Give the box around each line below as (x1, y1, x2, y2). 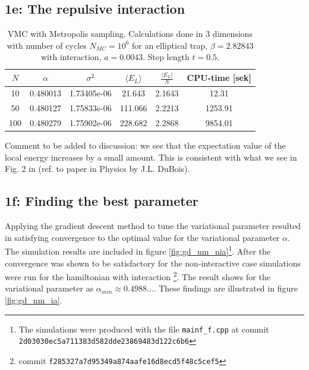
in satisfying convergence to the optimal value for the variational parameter (5, 231, 280, 243)
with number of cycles (7, 39, 87, 51)
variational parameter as (5, 282, 94, 294)
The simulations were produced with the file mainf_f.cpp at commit (18, 322, 269, 335)
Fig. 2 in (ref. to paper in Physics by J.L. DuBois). (5, 162, 190, 175)
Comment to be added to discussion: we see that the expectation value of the (5, 139, 286, 152)
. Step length (143, 51, 190, 63)
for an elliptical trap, (131, 39, 208, 51)
